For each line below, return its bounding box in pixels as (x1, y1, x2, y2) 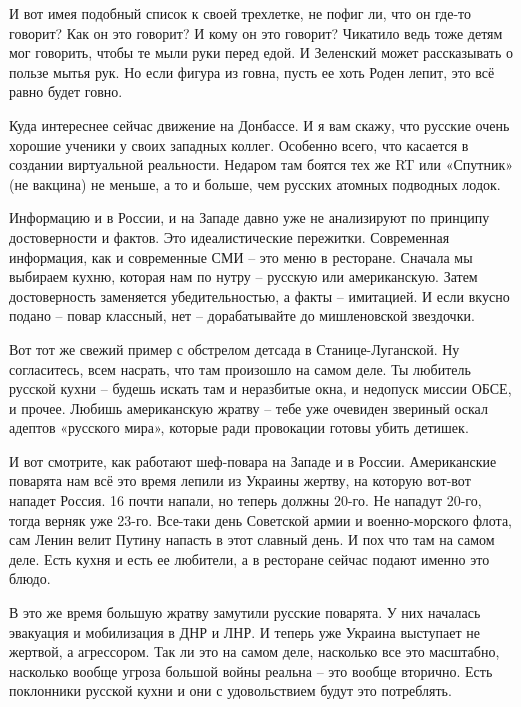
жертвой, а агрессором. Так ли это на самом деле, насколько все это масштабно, (9, 641, 500, 662)
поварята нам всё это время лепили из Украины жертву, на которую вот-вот (9, 470, 471, 491)
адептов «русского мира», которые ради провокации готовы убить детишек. (9, 417, 469, 438)
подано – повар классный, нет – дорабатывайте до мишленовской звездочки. (9, 305, 475, 326)
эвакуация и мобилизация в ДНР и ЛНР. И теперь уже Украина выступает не (9, 621, 480, 642)
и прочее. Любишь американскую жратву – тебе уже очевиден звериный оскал (9, 397, 488, 418)
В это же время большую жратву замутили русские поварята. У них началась (9, 602, 481, 623)
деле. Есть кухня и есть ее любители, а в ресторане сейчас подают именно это (9, 548, 490, 569)
